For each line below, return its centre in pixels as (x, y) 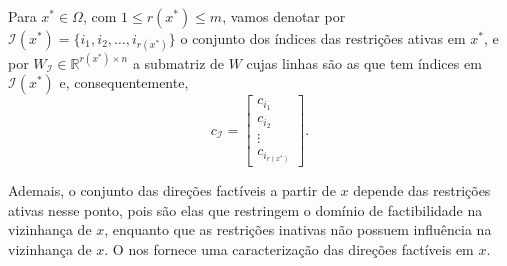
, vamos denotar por (284, 16)
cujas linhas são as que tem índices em (364, 62)
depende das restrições (422, 190)
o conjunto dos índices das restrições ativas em (323, 38)
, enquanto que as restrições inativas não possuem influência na (298, 229)
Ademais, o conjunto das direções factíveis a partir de (172, 190)
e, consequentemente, (124, 82)
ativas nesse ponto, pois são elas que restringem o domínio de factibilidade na (245, 209)
